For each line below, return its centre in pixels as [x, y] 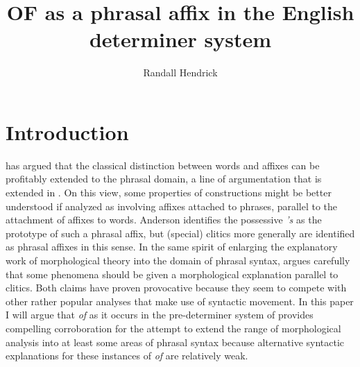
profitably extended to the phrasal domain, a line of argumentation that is [164, 179]
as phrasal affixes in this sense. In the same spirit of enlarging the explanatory [172, 247]
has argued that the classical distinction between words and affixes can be [163, 165]
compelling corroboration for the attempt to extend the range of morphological [173, 328]
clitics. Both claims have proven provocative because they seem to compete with [176, 288]
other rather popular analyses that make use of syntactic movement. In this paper [180, 301]
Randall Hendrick [180, 72]
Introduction [67, 131]
